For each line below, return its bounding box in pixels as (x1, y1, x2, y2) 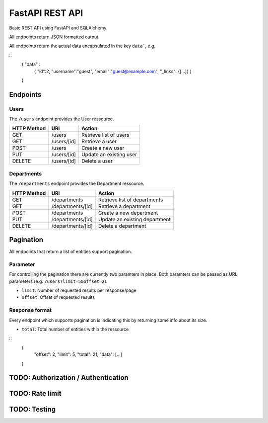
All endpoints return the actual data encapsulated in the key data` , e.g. (9, 43, 156, 49)
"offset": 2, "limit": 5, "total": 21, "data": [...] (34, 351, 123, 357)
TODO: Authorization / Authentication (9, 373, 129, 382)
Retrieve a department (98, 203, 151, 210)
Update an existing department (98, 216, 171, 223)
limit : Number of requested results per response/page (21, 287, 136, 293)
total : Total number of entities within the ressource (21, 326, 129, 332)
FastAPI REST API (9, 7, 83, 18)
